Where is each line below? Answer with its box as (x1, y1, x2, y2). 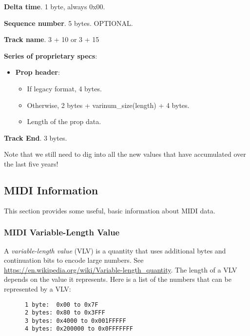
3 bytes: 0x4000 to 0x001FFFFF (24, 317, 126, 324)
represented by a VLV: (4, 283, 71, 294)
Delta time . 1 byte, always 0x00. (4, 1, 105, 11)
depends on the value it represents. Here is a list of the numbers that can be (4, 274, 231, 284)
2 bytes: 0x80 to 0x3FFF (24, 309, 105, 316)
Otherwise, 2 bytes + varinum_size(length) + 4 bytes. (27, 100, 190, 110)
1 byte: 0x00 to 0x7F (24, 301, 98, 308)
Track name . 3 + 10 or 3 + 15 (4, 34, 99, 44)
